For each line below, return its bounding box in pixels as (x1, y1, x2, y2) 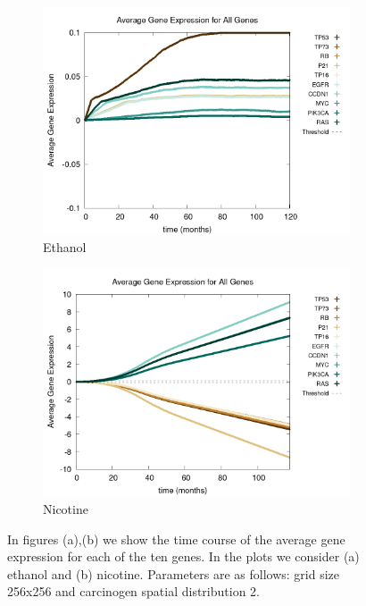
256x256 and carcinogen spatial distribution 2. (7, 582, 260, 601)
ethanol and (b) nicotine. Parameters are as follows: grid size (7, 564, 340, 583)
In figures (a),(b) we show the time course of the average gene (7, 529, 345, 548)
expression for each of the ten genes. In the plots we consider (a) (7, 547, 360, 566)
